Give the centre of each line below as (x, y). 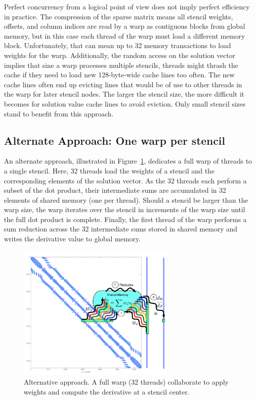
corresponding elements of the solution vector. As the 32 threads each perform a (125, 180)
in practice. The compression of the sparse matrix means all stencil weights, (119, 16)
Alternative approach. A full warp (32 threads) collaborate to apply (126, 382)
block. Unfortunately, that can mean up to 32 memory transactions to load (118, 45)
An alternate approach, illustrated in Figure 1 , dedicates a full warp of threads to (128, 161)
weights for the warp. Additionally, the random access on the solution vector (120, 55)
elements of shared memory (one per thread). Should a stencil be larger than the (126, 200)
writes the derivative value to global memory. (72, 239)
